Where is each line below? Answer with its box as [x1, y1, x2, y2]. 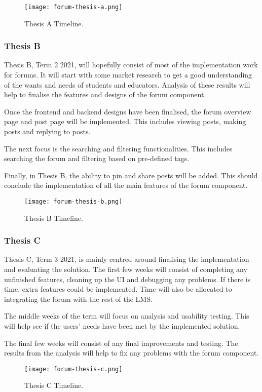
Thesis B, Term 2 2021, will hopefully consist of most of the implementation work [4, 59, 258, 70]
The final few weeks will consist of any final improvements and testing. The [4, 337, 238, 348]
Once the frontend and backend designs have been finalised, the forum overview [4, 106, 251, 116]
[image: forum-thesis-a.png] [24, 4, 123, 11]
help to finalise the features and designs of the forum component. [4, 89, 206, 100]
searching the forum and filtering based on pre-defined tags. [4, 153, 190, 164]
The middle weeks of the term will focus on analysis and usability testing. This [4, 310, 249, 321]
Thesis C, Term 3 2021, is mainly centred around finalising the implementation [4, 254, 249, 264]
